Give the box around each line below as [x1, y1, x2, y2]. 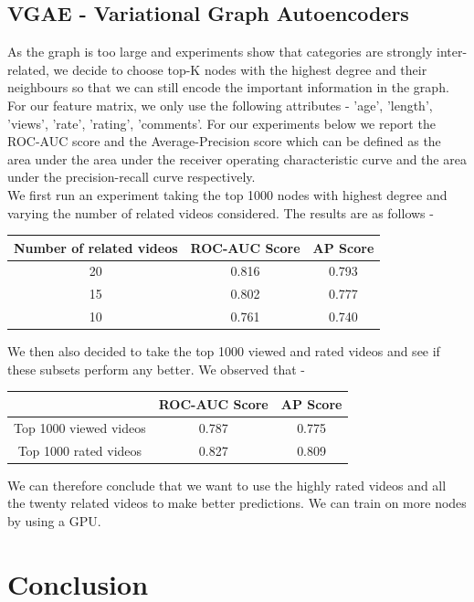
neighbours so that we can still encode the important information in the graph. [7, 78, 449, 97]
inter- [437, 42, 468, 61]
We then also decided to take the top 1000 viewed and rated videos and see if [7, 342, 440, 361]
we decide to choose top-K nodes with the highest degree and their [53, 59, 427, 79]
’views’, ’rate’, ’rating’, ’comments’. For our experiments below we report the [7, 113, 436, 132]
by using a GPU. [7, 511, 101, 530]
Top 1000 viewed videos [14, 417, 146, 437]
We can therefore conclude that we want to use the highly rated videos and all [7, 475, 447, 494]
